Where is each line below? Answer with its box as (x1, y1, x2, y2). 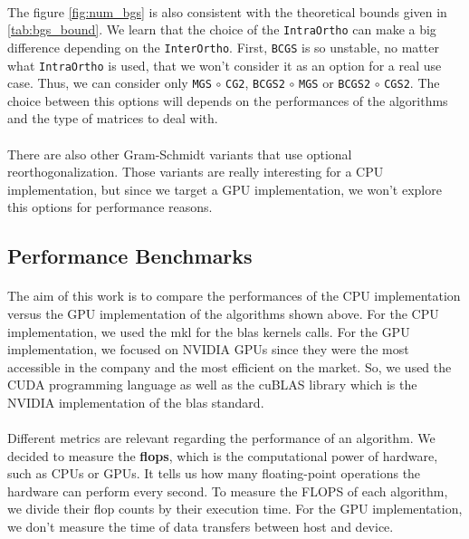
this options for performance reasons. (7, 197, 213, 217)
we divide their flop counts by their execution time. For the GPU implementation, (7, 499, 463, 518)
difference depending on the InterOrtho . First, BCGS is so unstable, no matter (7, 37, 439, 56)
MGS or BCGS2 (298, 73, 371, 92)
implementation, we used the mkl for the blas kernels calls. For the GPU (7, 322, 410, 341)
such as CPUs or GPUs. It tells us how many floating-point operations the (7, 464, 421, 483)
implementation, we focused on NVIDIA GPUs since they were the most (7, 340, 409, 359)
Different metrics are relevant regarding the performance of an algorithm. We (7, 428, 435, 448)
